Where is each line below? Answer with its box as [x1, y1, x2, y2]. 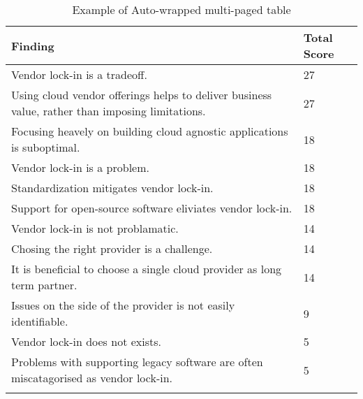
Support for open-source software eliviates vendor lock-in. [11, 200, 292, 216]
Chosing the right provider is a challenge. [11, 240, 213, 256]
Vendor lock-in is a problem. [11, 159, 149, 175]
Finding [11, 37, 54, 54]
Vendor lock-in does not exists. [11, 333, 161, 349]
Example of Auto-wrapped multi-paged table [72, 1, 291, 17]
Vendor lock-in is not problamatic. [11, 220, 179, 236]
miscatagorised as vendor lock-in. [11, 370, 173, 386]
